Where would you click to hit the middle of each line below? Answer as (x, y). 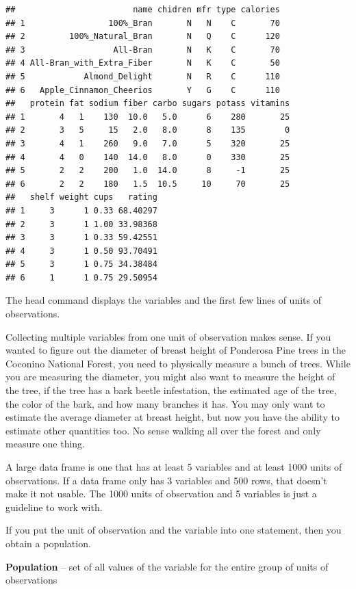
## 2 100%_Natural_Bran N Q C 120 (143, 37)
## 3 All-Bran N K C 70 (143, 50)
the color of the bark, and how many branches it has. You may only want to (165, 403)
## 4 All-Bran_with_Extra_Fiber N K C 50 (143, 63)
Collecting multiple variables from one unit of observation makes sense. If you (168, 336)
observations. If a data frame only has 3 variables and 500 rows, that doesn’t (166, 480)
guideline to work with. (54, 507)
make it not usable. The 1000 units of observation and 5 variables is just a (161, 494)
